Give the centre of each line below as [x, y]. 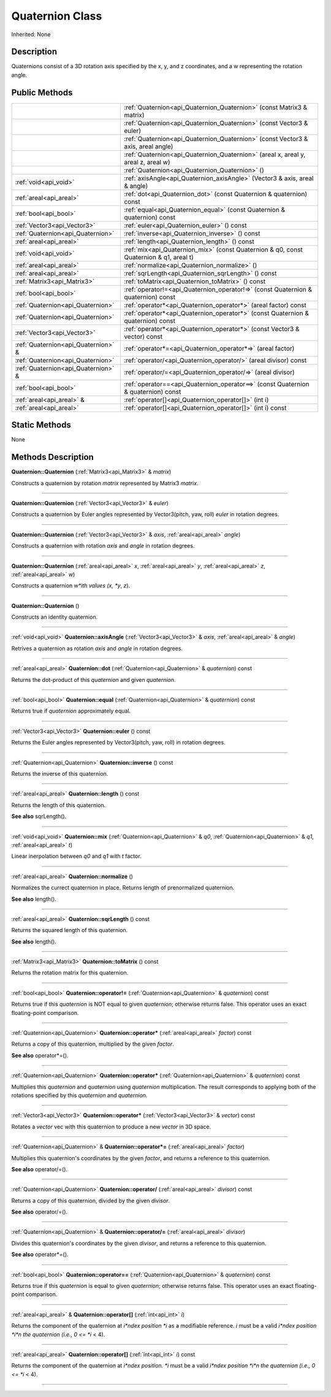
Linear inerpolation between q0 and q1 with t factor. [76, 856]
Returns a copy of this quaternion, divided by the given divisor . [91, 1200]
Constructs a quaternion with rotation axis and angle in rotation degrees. [103, 546]
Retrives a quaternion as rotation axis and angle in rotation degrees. [97, 648]
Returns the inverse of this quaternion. [60, 773]
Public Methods [42, 92]
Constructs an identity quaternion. [55, 617]
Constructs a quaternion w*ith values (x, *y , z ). [71, 586]
